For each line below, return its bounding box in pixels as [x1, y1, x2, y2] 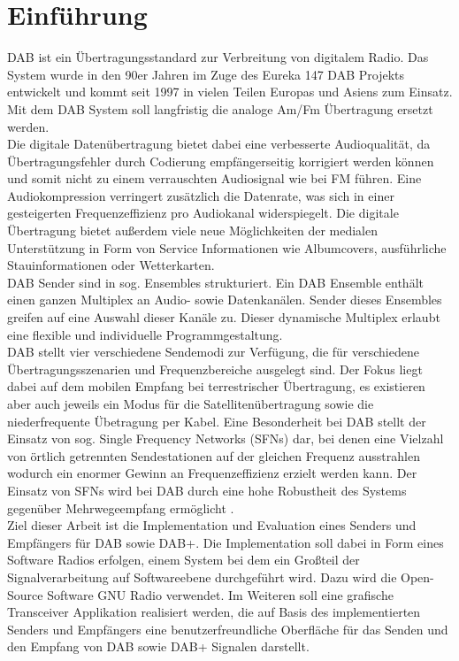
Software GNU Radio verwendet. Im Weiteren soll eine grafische [47, 585, 394, 603]
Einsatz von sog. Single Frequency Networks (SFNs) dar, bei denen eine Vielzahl [7, 429, 444, 448]
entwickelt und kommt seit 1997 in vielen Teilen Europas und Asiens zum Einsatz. [7, 82, 453, 101]
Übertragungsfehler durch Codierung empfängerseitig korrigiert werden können [7, 151, 434, 170]
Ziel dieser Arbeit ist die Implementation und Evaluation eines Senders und [7, 516, 417, 534]
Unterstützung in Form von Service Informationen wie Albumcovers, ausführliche [7, 238, 447, 257]
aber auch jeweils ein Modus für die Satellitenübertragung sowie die [7, 395, 374, 412]
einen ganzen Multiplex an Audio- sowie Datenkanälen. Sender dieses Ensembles [7, 290, 442, 309]
